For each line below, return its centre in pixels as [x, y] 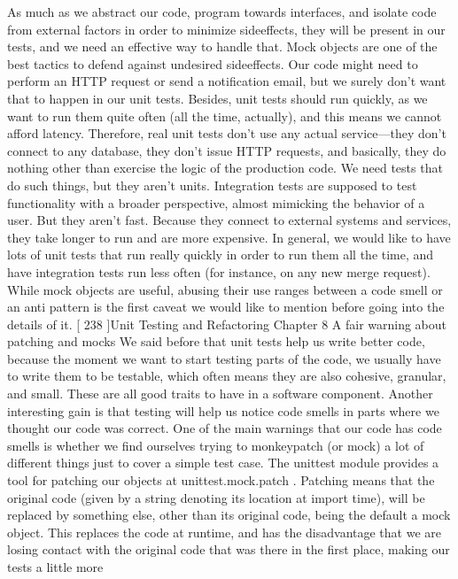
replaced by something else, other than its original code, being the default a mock [229, 515]
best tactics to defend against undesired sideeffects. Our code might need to [213, 63]
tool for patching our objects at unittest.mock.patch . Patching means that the [221, 480]
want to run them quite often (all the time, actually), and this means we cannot [225, 116]
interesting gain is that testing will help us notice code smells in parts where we [223, 410]
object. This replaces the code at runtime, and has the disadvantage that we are [224, 532]
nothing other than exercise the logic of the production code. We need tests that [225, 168]
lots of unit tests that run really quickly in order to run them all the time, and [221, 255]
